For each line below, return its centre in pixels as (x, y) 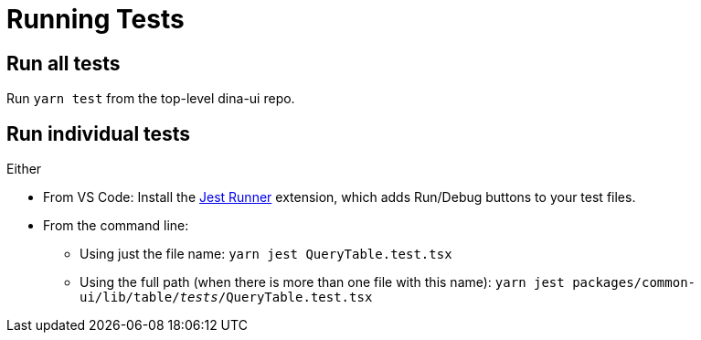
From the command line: (116, 226)
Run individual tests (99, 133)
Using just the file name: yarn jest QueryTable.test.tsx (266, 254)
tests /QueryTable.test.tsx (276, 297)
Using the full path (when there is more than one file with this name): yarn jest (322, 282)
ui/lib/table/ (130, 297)
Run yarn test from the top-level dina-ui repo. (151, 99)
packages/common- (634, 283)
